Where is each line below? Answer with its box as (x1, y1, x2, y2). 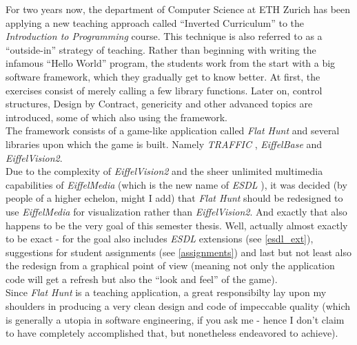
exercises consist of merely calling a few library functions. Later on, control (6, 83, 323, 97)
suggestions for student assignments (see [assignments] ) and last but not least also (6, 244, 351, 259)
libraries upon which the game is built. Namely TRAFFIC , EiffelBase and (6, 136, 323, 151)
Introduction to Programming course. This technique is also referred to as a (6, 29, 323, 43)
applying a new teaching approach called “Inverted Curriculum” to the (6, 15, 305, 30)
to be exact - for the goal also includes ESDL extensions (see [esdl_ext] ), (6, 231, 314, 246)
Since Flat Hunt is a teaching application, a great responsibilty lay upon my (6, 285, 327, 300)
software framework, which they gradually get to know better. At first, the (6, 69, 320, 83)
